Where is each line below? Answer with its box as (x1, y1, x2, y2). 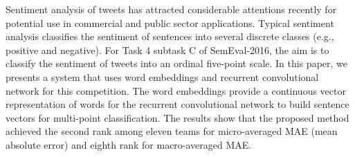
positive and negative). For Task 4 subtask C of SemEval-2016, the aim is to (6, 42, 329, 57)
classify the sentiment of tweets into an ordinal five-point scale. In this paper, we (6, 56, 348, 71)
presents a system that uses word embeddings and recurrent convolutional (6, 69, 319, 84)
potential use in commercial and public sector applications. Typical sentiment (6, 15, 334, 30)
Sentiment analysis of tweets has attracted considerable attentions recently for (6, 2, 337, 16)
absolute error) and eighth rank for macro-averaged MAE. (6, 137, 252, 151)
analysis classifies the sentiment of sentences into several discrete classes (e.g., (6, 29, 334, 44)
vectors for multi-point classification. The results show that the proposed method (6, 110, 349, 124)
